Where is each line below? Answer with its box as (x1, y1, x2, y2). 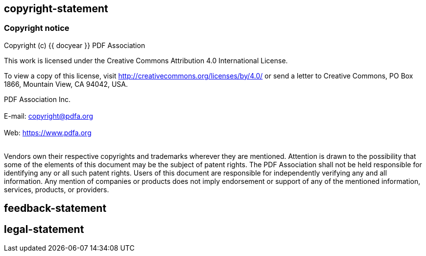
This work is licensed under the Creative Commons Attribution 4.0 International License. (4, 56, 288, 65)
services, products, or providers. (4, 185, 109, 194)
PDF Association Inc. (4, 95, 71, 103)
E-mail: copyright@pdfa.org (4, 111, 94, 120)
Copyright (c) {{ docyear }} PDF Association (4, 41, 145, 50)
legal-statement (4, 223, 84, 235)
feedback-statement (4, 202, 107, 215)
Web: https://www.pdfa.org (4, 128, 92, 137)
